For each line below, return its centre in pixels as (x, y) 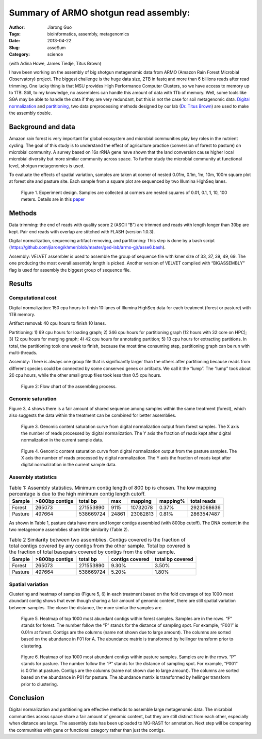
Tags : (15, 34)
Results (21, 284)
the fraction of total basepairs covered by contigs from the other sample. (92, 552)
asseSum (57, 47)
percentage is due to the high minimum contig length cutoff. (77, 493)
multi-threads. (23, 353)
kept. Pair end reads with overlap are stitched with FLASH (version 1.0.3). (82, 231)
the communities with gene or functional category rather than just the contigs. (87, 730)
